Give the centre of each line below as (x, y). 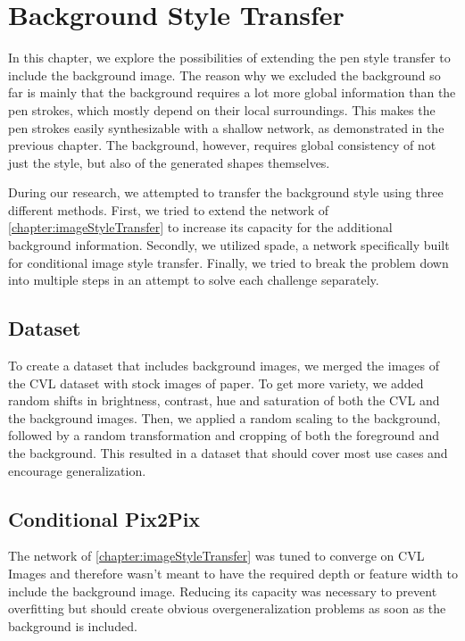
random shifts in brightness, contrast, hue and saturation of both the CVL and (224, 400)
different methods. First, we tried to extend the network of (169, 209)
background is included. (73, 625)
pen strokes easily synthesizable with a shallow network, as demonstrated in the (226, 127)
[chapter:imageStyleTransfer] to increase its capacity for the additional (200, 227)
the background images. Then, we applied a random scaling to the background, (224, 417)
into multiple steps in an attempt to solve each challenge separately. (194, 280)
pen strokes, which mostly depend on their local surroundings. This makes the (222, 109)
